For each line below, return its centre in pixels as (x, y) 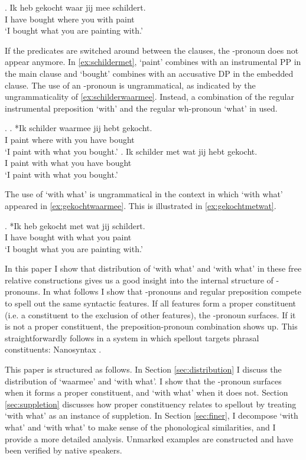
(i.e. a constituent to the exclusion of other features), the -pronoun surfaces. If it (150, 314)
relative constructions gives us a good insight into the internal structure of (139, 280)
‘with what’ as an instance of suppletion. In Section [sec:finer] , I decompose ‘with (152, 415)
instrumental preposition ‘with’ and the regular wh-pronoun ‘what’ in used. (141, 108)
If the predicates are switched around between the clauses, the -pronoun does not (152, 50)
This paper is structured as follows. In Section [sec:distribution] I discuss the (143, 369)
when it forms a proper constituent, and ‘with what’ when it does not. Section (147, 392)
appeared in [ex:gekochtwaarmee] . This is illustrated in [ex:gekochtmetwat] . (141, 205)
